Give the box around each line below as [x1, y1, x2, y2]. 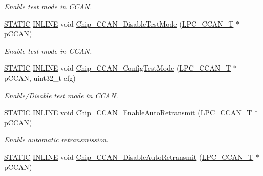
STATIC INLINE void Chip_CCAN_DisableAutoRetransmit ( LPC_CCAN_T [4, 151, 254, 162]
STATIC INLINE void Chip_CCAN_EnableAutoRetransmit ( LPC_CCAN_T [4, 107, 252, 118]
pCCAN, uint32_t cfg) [4, 72, 76, 83]
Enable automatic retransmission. [4, 134, 109, 145]
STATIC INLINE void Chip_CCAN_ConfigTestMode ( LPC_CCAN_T [4, 62, 231, 73]
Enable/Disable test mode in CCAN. [4, 90, 118, 100]
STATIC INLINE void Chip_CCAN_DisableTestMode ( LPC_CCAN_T [4, 18, 234, 29]
